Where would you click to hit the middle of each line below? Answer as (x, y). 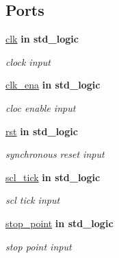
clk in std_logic (42, 39)
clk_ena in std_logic (53, 85)
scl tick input (33, 200)
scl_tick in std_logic (53, 177)
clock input (28, 61)
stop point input (39, 246)
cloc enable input (41, 107)
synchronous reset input (55, 154)
